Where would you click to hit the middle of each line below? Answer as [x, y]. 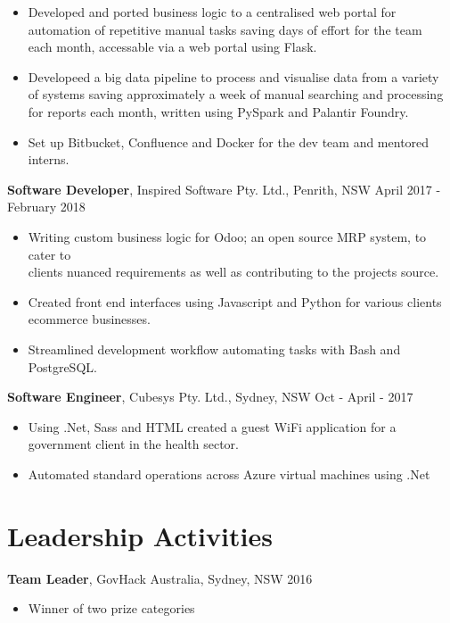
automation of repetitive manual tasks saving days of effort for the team [225, 29]
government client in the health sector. [133, 444]
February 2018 [46, 207]
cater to [49, 254]
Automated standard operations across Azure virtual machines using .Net [229, 473]
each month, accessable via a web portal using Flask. [172, 47]
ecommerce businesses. [89, 319]
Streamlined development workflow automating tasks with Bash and [214, 349]
